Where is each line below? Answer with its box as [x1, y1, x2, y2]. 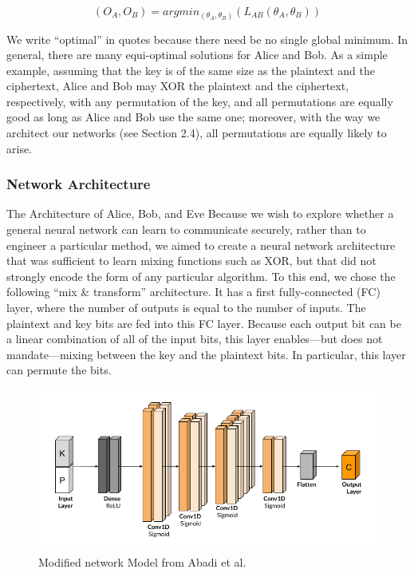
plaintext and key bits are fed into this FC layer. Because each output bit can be [6, 314, 401, 331]
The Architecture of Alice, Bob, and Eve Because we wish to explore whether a [6, 205, 394, 222]
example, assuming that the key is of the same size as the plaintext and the [6, 61, 376, 78]
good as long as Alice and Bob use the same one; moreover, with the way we [6, 109, 380, 125]
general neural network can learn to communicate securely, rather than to [6, 221, 366, 238]
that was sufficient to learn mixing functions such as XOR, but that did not [6, 252, 377, 269]
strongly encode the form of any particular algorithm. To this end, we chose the [6, 267, 396, 284]
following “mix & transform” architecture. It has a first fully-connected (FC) [6, 283, 380, 300]
